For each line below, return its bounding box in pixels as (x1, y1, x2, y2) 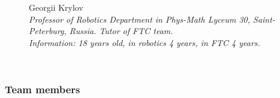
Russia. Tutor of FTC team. (69, 24, 173, 37)
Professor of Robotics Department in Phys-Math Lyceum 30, (29, 13, 251, 25)
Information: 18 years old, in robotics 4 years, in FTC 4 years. (29, 36, 260, 48)
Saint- (253, 13, 275, 25)
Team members (5, 81, 80, 96)
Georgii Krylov (29, 1, 83, 13)
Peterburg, (29, 24, 67, 37)
